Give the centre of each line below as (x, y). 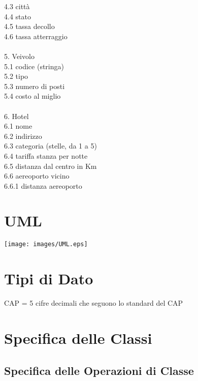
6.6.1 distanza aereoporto (43, 185)
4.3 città (17, 6)
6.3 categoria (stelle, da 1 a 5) (51, 146)
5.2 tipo (16, 76)
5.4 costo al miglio (32, 96)
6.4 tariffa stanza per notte (46, 155)
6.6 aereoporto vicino (37, 176)
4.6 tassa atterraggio (36, 36)
